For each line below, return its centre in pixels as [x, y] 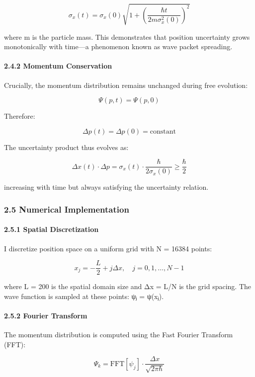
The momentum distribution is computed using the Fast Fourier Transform [119, 335]
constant [163, 131]
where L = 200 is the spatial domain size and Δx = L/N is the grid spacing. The [128, 286]
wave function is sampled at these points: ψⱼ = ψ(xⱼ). [84, 296]
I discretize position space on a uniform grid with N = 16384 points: [108, 248]
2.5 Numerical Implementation [67, 209]
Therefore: [20, 116]
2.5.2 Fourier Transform [46, 316]
